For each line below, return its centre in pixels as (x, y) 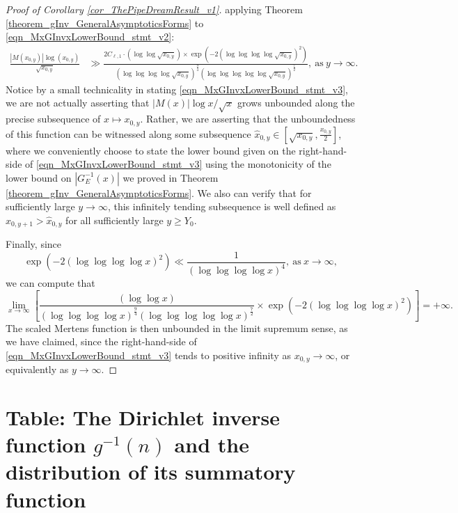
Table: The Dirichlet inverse (143, 417)
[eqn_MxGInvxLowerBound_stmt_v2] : (90, 37)
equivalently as (37, 369)
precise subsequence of (53, 119)
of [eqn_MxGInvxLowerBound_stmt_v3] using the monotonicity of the (178, 164)
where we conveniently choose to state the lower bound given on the (151, 150)
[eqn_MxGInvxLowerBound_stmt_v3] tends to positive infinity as (148, 355)
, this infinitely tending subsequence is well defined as (222, 206)
